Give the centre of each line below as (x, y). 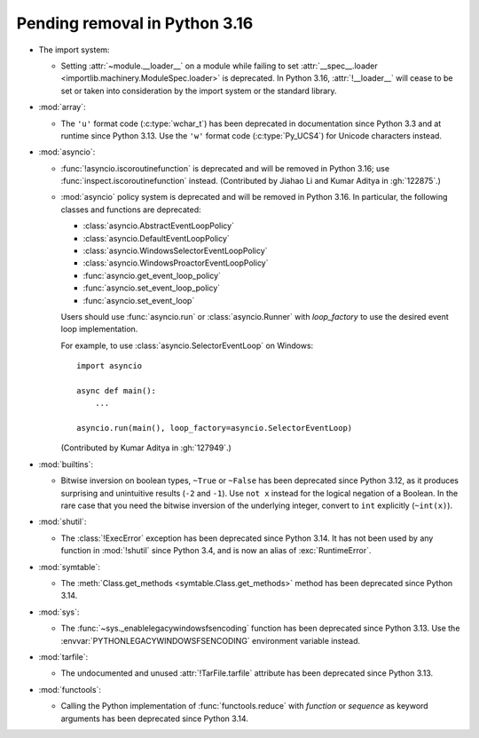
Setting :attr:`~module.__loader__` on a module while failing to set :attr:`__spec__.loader (219, 66)
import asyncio (110, 366)
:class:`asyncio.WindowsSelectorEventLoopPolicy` (175, 251)
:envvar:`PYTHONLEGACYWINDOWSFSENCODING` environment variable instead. (211, 640)
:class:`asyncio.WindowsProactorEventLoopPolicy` (176, 263)
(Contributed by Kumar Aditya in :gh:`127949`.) (146, 448)
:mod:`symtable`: (70, 567)
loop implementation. (99, 329)
